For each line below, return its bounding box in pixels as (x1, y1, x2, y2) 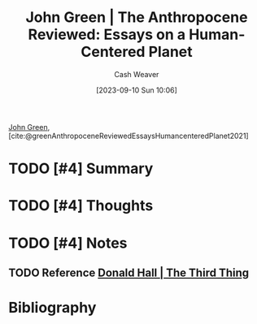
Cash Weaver (114, 69, 159, 79)
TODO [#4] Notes (8, 234, 128, 252)
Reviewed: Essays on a (28, 25, 186, 44)
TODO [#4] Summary (8, 159, 154, 178)
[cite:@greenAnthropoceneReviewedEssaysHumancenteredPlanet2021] (8, 131, 250, 140)
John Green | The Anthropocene (25, 8, 248, 27)
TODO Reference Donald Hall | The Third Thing (8, 266, 250, 279)
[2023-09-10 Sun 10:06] (96, 85, 177, 95)
